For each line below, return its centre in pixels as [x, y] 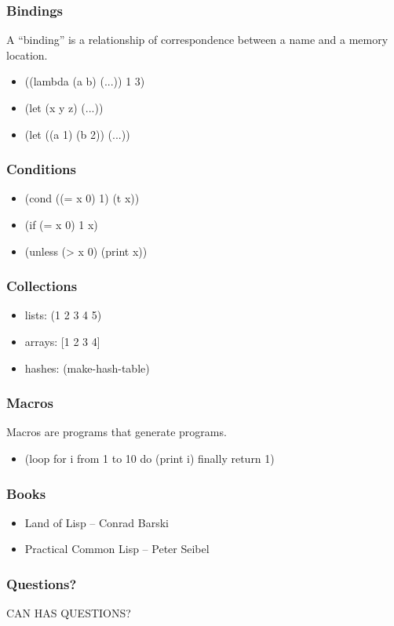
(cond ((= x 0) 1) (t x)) [82, 198]
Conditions [41, 169]
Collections [42, 286]
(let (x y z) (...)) [64, 107]
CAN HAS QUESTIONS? [69, 613]
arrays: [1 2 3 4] [62, 341]
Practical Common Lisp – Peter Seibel [117, 549]
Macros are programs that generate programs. [117, 432]
